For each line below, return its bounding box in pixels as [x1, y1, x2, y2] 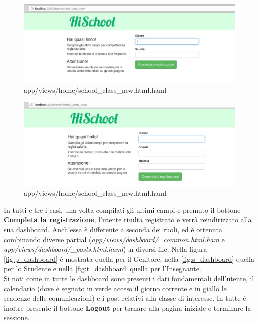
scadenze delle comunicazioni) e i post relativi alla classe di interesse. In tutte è [4, 293, 246, 303]
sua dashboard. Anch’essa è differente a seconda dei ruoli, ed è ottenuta [4, 224, 222, 235]
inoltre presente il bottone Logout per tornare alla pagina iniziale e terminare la [4, 302, 251, 313]
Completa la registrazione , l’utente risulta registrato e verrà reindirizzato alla [4, 214, 252, 225]
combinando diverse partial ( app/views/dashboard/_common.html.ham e [4, 234, 225, 244]
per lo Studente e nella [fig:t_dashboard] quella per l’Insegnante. [4, 263, 201, 274]
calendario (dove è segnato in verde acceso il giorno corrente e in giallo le [4, 283, 227, 293]
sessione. [4, 312, 30, 323]
